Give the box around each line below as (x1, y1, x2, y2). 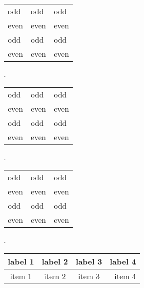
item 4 (114, 270, 136, 282)
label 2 (41, 255, 68, 267)
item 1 (10, 270, 32, 282)
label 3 (76, 255, 102, 267)
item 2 (44, 270, 66, 282)
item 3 (78, 270, 100, 282)
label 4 (109, 255, 136, 267)
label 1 (8, 255, 34, 267)
